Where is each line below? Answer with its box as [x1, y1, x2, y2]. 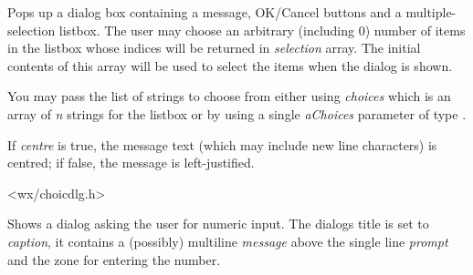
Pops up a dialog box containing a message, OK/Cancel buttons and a [7, 3, 402, 21]
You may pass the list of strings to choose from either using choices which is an [7, 87, 451, 106]
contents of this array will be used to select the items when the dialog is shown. [7, 56, 453, 75]
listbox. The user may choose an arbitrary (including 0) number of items [58, 20, 466, 39]
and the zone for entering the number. [7, 250, 221, 269]
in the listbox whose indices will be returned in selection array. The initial [7, 38, 421, 57]
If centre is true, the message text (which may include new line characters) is [7, 135, 437, 154]
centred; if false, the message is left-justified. [7, 153, 255, 172]
